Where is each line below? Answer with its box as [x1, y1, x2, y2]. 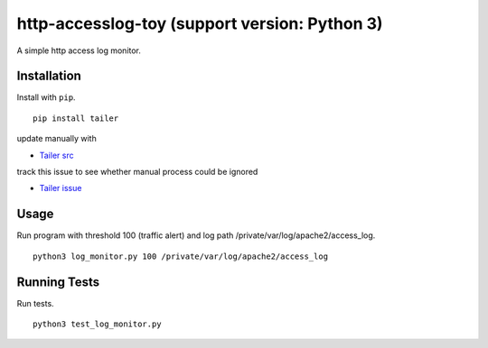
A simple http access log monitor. [16, 45, 142, 56]
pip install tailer [33, 113, 119, 124]
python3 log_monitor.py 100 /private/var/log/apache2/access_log [33, 251, 329, 261]
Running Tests [16, 274, 99, 289]
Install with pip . [16, 92, 76, 103]
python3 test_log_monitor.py [33, 319, 162, 329]
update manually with [16, 133, 97, 144]
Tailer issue [39, 183, 82, 194]
